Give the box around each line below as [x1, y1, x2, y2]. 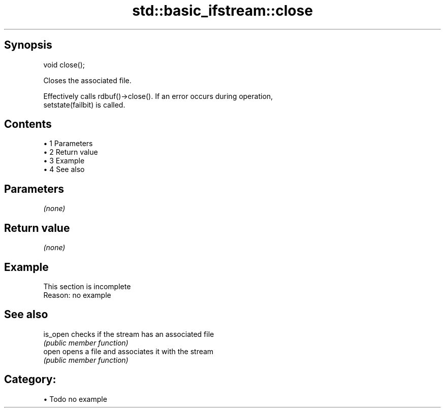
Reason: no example [43, 290, 111, 299]
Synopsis [4, 39, 52, 52]
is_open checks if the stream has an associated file [43, 329, 214, 338]
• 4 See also [43, 165, 85, 174]
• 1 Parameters [43, 139, 93, 148]
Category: [4, 373, 56, 386]
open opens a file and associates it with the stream [43, 347, 214, 356]
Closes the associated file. [43, 76, 132, 85]
